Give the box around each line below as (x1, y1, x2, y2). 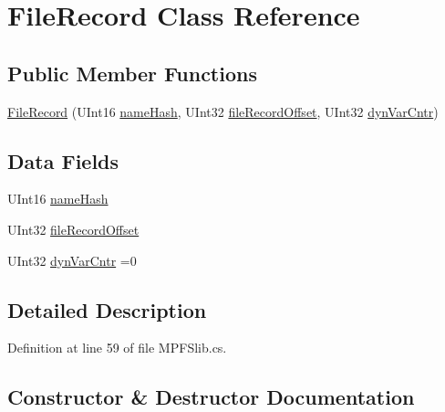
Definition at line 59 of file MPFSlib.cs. (7, 338, 227, 357)
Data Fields (7, 146, 119, 174)
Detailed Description (7, 295, 207, 323)
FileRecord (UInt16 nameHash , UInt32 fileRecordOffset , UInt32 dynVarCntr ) (7, 101, 439, 121)
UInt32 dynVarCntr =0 (7, 250, 137, 269)
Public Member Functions (7, 58, 257, 87)
